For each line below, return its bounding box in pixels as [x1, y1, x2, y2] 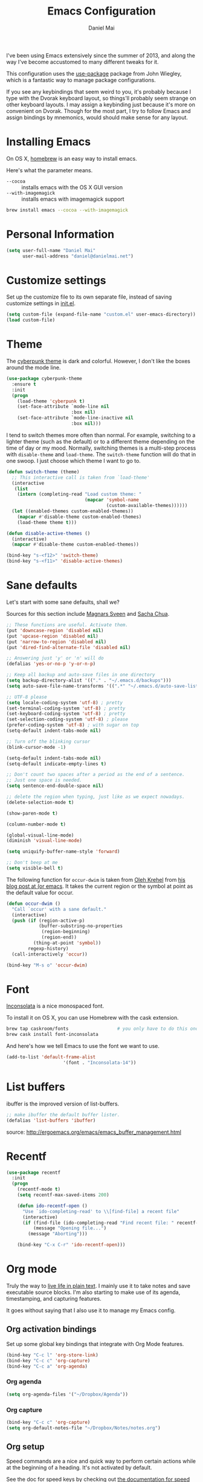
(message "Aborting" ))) [28, 1231, 88, 1237]
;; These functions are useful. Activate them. [6, 622, 129, 628]
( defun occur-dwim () [6, 901, 61, 907]
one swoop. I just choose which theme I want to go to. [6, 457, 141, 464]
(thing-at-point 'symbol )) [33, 940, 101, 946]
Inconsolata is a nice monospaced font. [6, 1002, 105, 1010]
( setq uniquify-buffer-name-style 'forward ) [6, 849, 120, 855]
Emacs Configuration [47, 4, 156, 18]
